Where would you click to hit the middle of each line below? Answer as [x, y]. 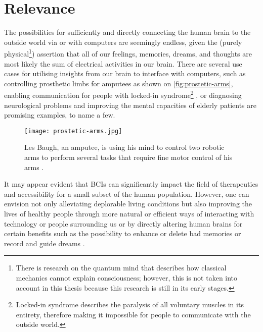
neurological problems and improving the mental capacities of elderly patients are [130, 105]
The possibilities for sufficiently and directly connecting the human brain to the [127, 32]
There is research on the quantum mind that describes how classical [121, 268]
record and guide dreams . [45, 243]
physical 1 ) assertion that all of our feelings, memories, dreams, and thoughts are [128, 53]
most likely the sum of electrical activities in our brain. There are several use [123, 63]
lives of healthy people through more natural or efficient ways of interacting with [129, 213]
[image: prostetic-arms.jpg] [73, 131]
